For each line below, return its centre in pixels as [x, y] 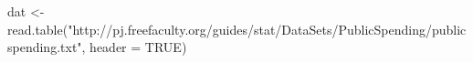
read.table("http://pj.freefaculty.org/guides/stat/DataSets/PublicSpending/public [237, 29]
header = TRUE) [138, 47]
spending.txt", [47, 47]
